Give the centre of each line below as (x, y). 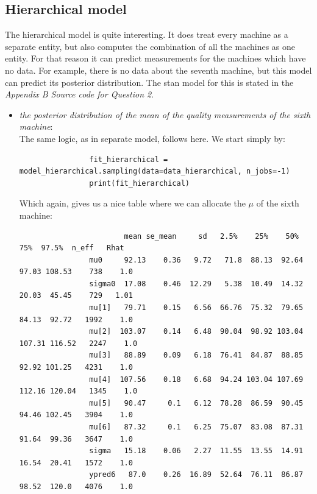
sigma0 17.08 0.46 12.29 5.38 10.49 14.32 (196, 284)
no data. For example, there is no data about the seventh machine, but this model (158, 70)
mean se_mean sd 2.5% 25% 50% (211, 236)
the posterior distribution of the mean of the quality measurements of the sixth (165, 114)
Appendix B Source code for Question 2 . (80, 94)
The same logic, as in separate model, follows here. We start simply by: (152, 138)
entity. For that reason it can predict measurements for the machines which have (155, 58)
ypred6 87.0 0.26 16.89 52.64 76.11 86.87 (196, 475)
